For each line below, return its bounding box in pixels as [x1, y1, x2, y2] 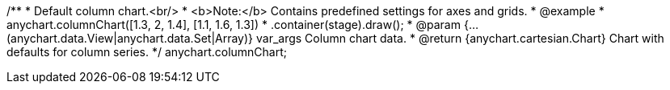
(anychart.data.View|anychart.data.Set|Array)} [6, 31, 254, 45]
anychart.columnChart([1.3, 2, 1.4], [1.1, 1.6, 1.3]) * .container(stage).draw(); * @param [6, 18, 461, 31]
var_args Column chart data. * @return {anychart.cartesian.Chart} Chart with [255, 31, 664, 45]
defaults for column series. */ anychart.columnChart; [6, 45, 287, 59]
